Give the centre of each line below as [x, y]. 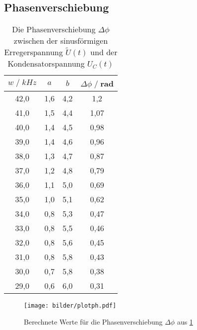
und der [104, 52]
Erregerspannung [33, 52]
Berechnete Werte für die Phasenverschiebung [93, 321]
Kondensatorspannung [46, 64]
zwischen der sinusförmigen [61, 41]
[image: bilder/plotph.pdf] [70, 306]
